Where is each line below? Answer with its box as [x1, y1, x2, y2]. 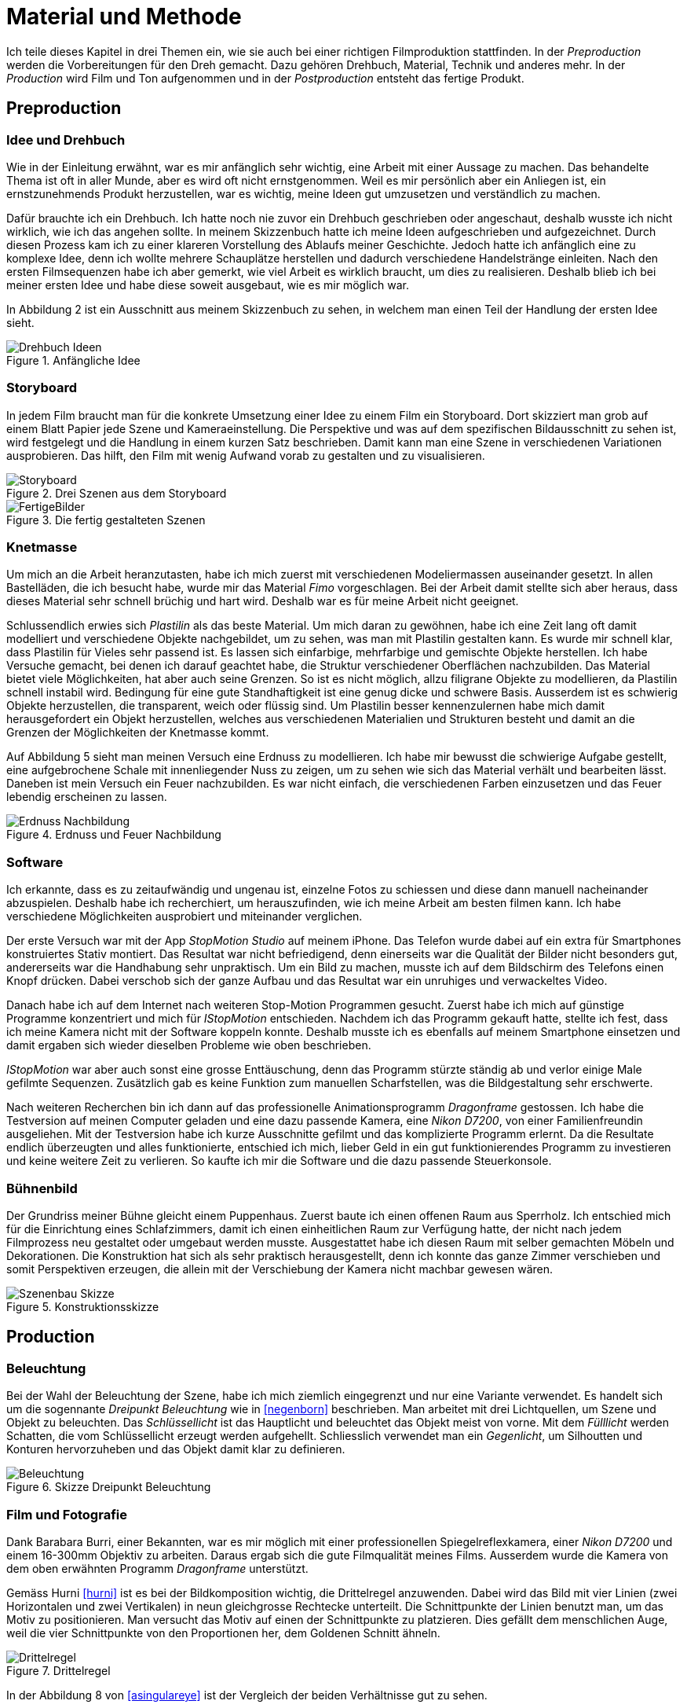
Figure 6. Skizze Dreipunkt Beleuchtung [6, 1480, 211, 1494]
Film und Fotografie [6, 1506, 127, 1523]
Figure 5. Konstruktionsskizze [6, 1299, 159, 1313]
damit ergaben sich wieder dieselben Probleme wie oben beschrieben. [6, 1038, 371, 1052]
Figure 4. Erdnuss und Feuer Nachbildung [6, 828, 221, 842]
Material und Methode [6, 3, 242, 30]
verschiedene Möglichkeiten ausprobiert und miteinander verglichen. [6, 909, 363, 924]
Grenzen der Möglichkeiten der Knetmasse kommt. [6, 725, 269, 740]
